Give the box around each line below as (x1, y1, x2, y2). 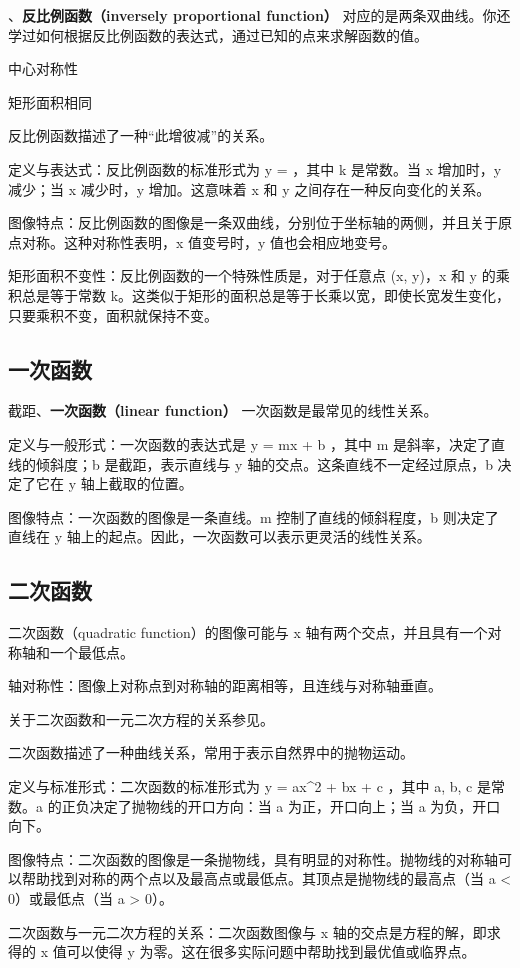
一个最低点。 (49, 641, 134, 662)
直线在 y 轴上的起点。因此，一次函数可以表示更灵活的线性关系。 (8, 526, 431, 547)
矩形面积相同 (8, 91, 92, 112)
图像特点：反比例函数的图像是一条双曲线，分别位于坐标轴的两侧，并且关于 (8, 212, 498, 233)
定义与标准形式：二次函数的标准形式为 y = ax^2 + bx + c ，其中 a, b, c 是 (8, 776, 491, 797)
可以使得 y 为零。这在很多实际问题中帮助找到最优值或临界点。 (66, 941, 476, 962)
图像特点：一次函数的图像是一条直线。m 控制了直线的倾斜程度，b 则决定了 (8, 506, 499, 527)
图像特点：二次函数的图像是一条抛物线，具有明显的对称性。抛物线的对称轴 (8, 848, 498, 869)
